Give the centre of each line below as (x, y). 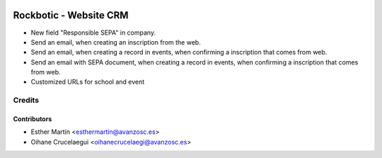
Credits (26, 101)
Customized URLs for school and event (88, 82)
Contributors (33, 119)
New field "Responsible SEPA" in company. (93, 33)
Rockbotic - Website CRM (71, 15)
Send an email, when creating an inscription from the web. (116, 42)
